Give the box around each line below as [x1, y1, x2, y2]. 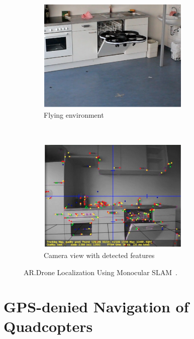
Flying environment [44, 109, 104, 120]
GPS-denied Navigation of [4, 296, 189, 317]
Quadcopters [4, 316, 93, 336]
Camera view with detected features [44, 249, 155, 260]
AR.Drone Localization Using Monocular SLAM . [24, 267, 177, 277]
